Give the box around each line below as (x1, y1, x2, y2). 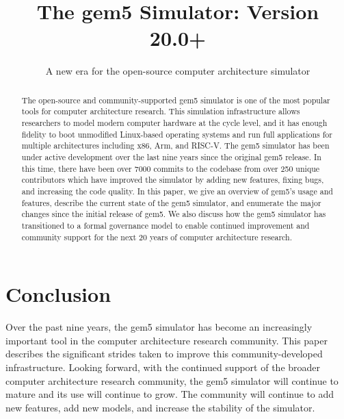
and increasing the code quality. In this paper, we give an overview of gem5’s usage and (21, 185, 333, 196)
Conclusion (5, 280, 111, 308)
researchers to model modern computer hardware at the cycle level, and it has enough (21, 117, 328, 129)
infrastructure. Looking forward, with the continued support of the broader (5, 359, 321, 374)
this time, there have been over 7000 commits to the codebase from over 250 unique (21, 162, 320, 174)
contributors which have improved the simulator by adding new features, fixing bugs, (21, 174, 324, 186)
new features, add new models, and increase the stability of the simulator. (5, 400, 315, 414)
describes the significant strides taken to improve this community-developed (5, 346, 323, 361)
